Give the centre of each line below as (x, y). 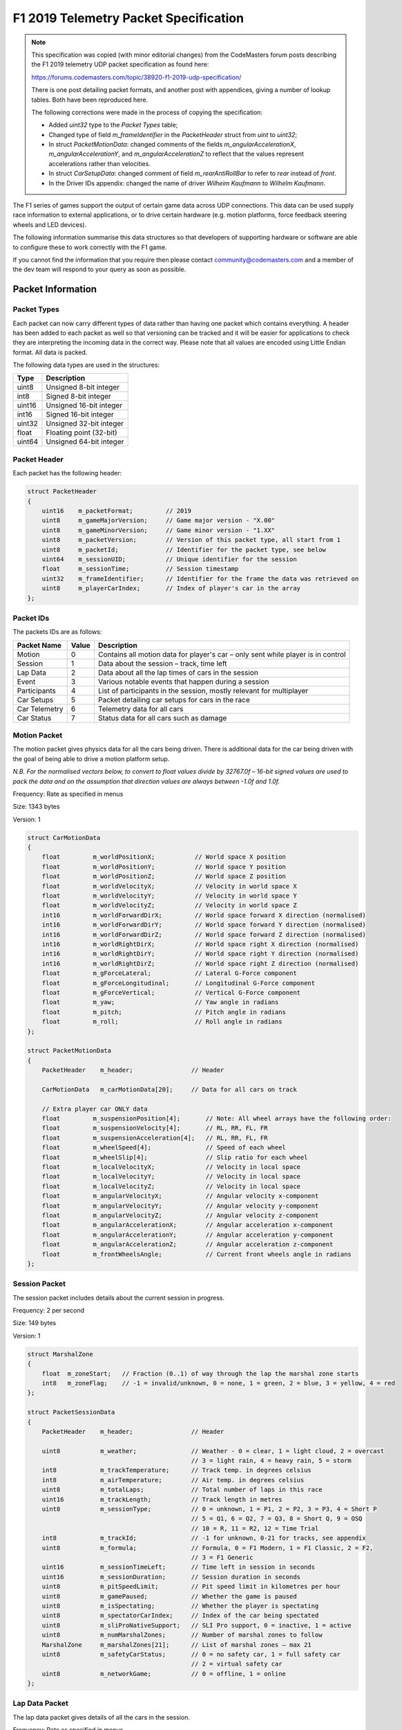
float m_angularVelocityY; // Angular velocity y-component (180, 1205)
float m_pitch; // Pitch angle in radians (164, 1012)
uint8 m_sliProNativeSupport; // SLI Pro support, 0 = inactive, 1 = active (197, 1625)
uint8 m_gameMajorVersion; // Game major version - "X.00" (159, 520)
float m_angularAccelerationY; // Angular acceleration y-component (188, 1235)
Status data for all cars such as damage (162, 718)
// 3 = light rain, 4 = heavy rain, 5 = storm (271, 1461)
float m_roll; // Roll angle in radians (162, 1022)
